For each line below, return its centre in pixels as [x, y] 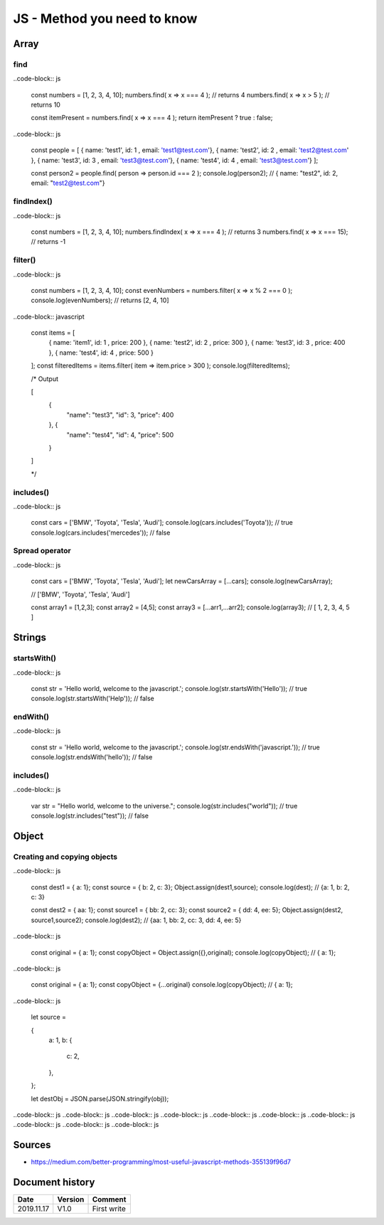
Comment [109, 1199]
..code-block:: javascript [49, 316]
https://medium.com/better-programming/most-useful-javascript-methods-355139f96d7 [161, 1162]
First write [109, 1209]
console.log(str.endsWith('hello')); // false [92, 757]
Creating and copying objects [65, 857]
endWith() [31, 717]
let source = [49, 1017]
